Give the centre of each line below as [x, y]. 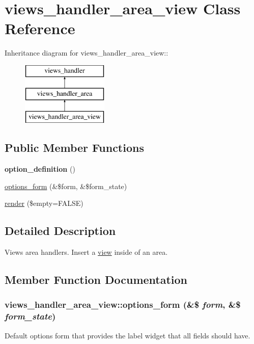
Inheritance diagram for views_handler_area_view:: [87, 53]
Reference [40, 28]
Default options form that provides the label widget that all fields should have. [128, 335]
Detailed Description [60, 231]
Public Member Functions [74, 148]
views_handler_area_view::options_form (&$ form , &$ [123, 305]
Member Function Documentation [96, 280]
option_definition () [40, 169]
